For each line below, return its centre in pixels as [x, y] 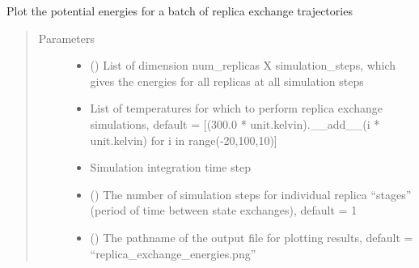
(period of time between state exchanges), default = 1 [224, 210]
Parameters [66, 38]
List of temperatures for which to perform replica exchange [237, 108]
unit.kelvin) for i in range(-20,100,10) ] [184, 140]
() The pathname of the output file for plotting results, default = [252, 237]
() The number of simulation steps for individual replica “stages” [251, 194]
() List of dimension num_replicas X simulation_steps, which [243, 65]
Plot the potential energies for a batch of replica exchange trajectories [180, 11]
